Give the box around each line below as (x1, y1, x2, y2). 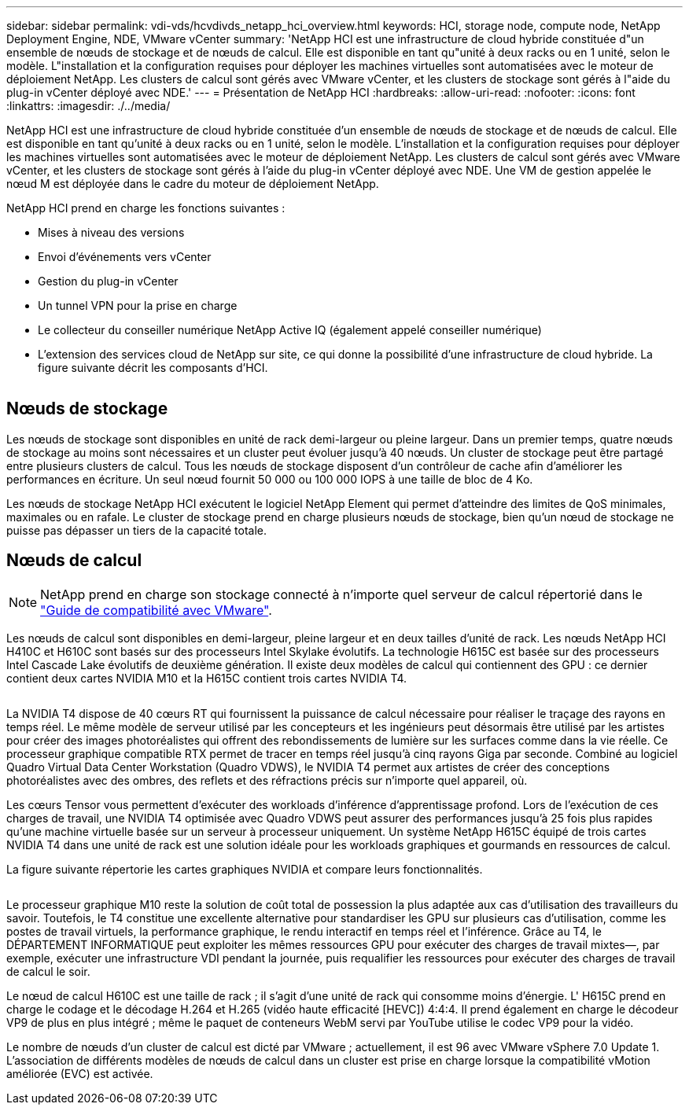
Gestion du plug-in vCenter (38, 274, 179, 288)
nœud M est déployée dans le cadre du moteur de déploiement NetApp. (6, 177, 379, 190)
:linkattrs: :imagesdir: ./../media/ (6, 99, 171, 112)
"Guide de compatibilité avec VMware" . (40, 601, 272, 618)
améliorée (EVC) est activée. (6, 1066, 153, 1080)
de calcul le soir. (6, 964, 90, 978)
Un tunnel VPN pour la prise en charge (38, 299, 238, 312)
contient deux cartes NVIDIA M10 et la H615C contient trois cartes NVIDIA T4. (6, 671, 407, 685)
